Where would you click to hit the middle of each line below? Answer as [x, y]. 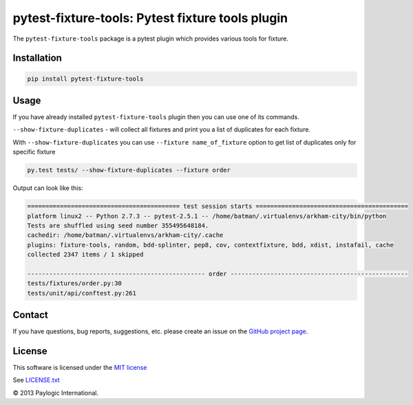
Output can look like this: [48, 188]
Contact [30, 315]
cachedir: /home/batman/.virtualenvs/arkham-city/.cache [125, 235]
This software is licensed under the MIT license [80, 368]
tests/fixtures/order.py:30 [74, 283]
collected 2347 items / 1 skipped [85, 255]
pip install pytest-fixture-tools [85, 79]
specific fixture [34, 152]
